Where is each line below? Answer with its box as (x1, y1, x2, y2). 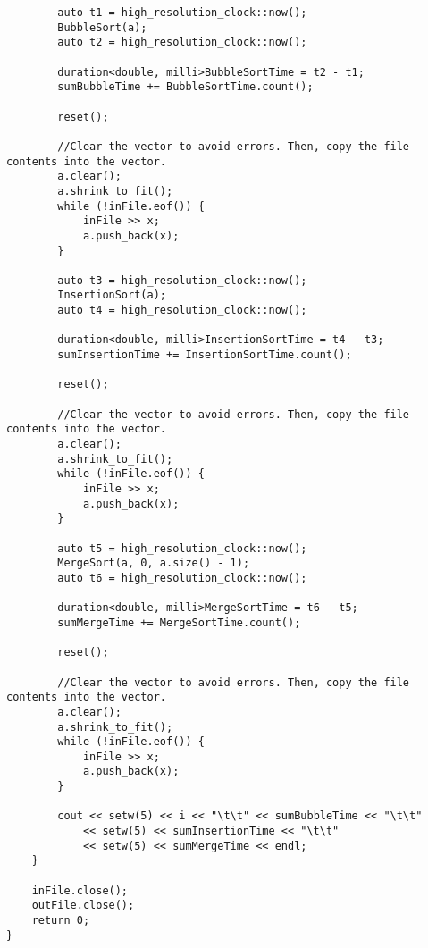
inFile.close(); (31, 884, 129, 897)
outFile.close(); (31, 899, 135, 912)
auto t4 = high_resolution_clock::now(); (57, 304, 307, 317)
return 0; (31, 914, 90, 927)
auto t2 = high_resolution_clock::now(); (57, 36, 307, 49)
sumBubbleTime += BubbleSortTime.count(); (57, 80, 314, 94)
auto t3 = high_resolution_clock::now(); (57, 273, 307, 287)
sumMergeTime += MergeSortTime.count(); (57, 616, 301, 629)
